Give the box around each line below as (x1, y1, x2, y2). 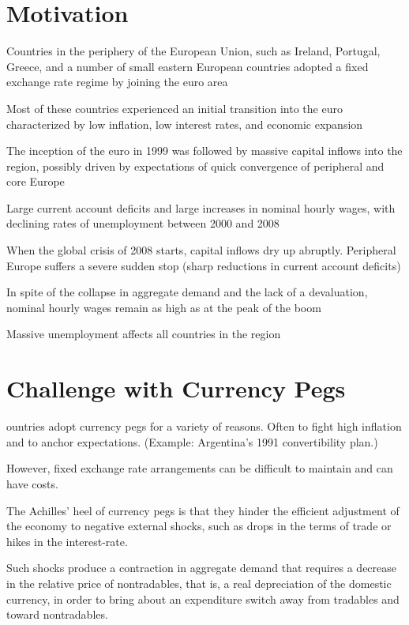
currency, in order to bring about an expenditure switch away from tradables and (6, 590, 400, 607)
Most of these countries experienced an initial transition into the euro (6, 100, 343, 116)
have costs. (6, 475, 58, 491)
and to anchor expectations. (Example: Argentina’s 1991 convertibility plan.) (6, 433, 378, 450)
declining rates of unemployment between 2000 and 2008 (6, 215, 280, 232)
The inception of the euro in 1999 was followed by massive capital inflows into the (6, 142, 403, 159)
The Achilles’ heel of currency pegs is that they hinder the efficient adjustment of (6, 502, 400, 518)
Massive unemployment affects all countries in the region (6, 326, 281, 342)
